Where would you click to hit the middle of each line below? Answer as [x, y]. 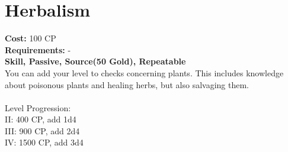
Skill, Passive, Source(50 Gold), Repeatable [95, 61]
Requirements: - [38, 49]
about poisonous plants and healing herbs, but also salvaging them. [127, 84]
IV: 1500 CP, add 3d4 [44, 142]
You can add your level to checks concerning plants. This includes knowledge [144, 72]
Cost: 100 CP [31, 38]
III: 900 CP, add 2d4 [42, 130]
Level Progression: [38, 107]
